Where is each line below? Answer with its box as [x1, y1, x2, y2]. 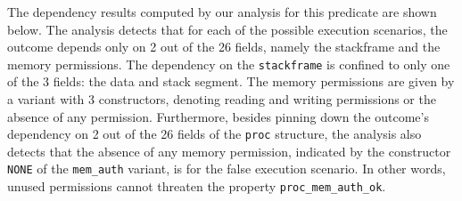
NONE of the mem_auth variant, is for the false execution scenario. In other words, [7, 159, 446, 178]
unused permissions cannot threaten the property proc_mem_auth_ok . [7, 177, 386, 196]
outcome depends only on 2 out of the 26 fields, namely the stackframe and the [7, 37, 441, 56]
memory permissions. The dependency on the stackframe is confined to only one [7, 54, 450, 73]
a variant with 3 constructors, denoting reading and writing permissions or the [7, 90, 436, 109]
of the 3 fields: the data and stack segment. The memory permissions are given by [7, 72, 455, 91]
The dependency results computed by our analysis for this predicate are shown [7, 3, 437, 20]
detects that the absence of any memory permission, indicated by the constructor [7, 141, 451, 160]
